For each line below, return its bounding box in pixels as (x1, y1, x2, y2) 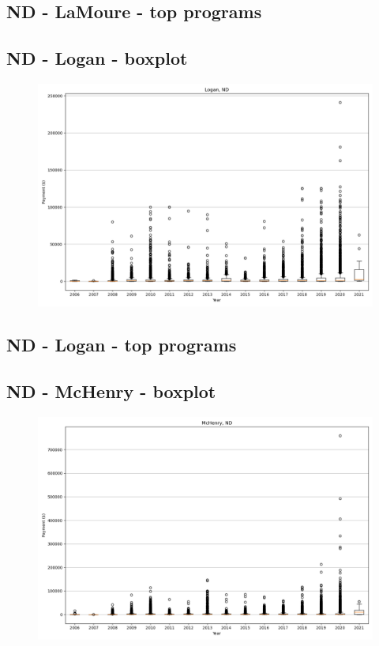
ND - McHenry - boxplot (6, 379, 216, 404)
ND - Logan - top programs (6, 332, 237, 357)
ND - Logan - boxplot (6, 46, 188, 70)
